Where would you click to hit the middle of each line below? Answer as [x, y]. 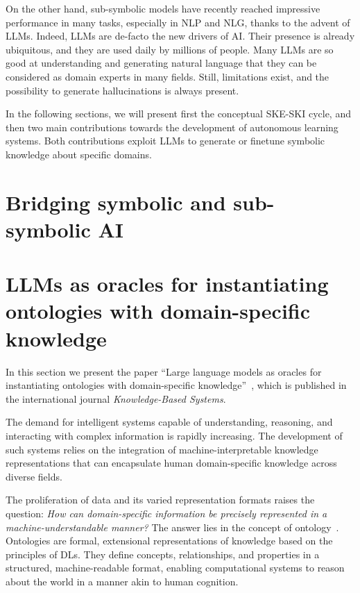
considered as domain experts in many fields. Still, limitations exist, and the [168, 76]
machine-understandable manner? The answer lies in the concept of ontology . [172, 527]
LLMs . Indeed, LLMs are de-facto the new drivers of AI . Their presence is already [180, 36]
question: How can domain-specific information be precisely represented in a [166, 513]
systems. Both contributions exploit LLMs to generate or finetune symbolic [165, 141]
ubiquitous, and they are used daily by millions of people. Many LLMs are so [170, 49]
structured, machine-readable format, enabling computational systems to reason [175, 568]
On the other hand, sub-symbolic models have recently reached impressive [163, 8]
